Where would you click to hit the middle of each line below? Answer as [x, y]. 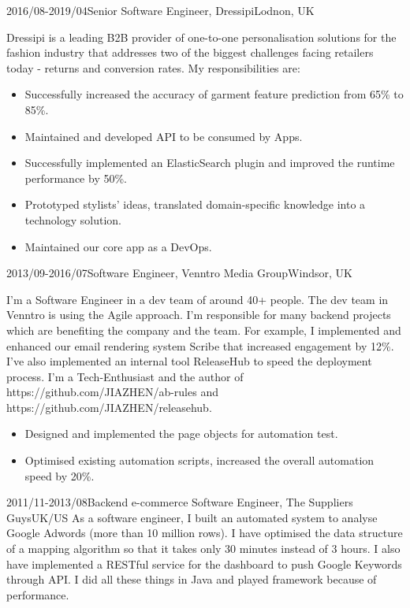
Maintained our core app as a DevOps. [118, 246]
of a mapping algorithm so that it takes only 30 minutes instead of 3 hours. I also [203, 549]
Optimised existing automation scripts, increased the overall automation [199, 460]
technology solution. [73, 219]
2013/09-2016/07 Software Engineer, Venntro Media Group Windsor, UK [179, 273]
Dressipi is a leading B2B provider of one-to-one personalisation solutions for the [201, 37]
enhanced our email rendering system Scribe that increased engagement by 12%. [200, 345]
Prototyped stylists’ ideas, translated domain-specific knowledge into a [195, 204]
